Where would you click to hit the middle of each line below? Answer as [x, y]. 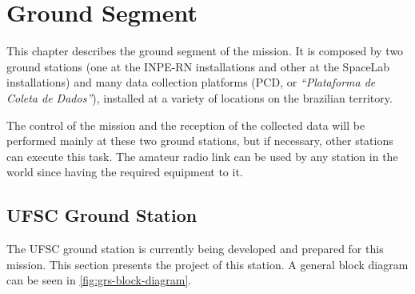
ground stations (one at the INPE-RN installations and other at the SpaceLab [198, 66]
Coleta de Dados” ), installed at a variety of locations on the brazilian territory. [200, 97]
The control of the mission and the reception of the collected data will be [186, 125]
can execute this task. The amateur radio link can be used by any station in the [202, 156]
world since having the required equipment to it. [125, 172]
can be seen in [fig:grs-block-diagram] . [99, 280]
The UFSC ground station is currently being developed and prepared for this [195, 249]
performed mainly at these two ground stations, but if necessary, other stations [200, 141]
